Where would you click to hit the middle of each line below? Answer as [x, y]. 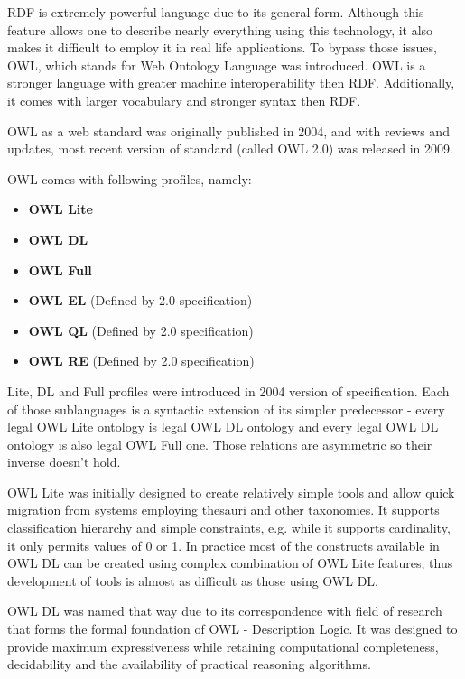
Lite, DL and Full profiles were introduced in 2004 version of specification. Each [228, 391]
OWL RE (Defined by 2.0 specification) [141, 361]
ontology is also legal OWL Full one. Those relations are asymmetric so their [220, 444]
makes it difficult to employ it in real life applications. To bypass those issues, [222, 47]
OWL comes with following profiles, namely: [130, 178]
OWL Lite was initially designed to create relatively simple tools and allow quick [231, 492]
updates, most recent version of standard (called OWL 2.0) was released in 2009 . [230, 149]
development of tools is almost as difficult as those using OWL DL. [193, 580]
